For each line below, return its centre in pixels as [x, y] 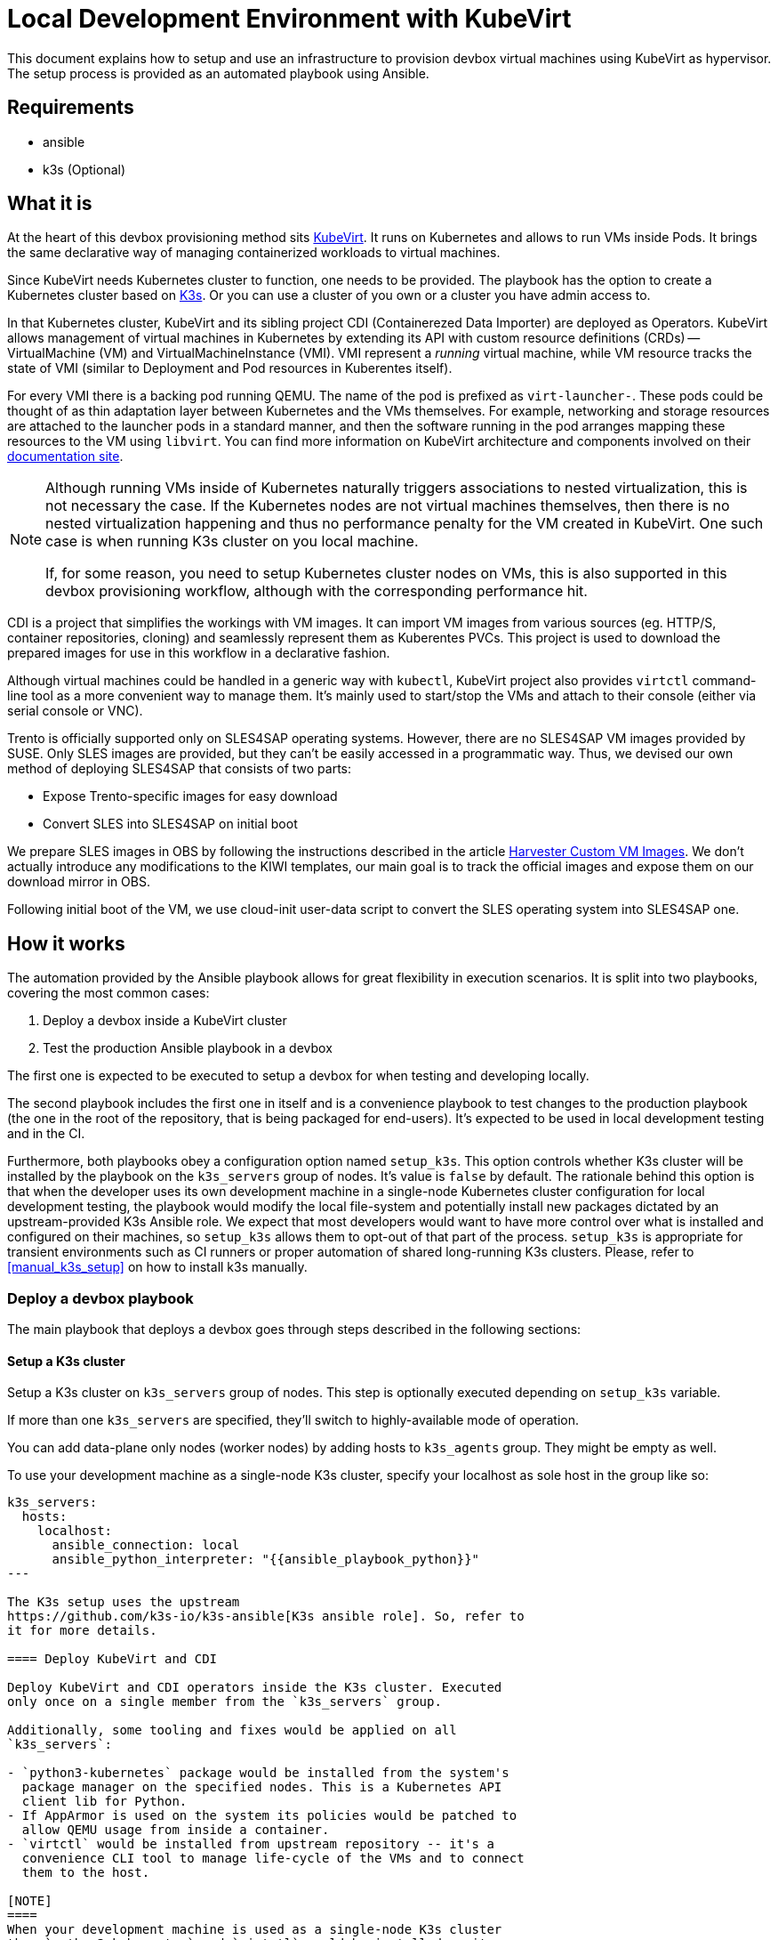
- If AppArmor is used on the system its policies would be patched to [262, 1816]
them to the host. [86, 1873]
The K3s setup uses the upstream [124, 1602]
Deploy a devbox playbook [100, 1298]
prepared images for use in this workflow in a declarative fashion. [199, 653]
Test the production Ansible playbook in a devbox [188, 1048]
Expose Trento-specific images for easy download [190, 796]
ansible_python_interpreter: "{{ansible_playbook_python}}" [266, 1560]
